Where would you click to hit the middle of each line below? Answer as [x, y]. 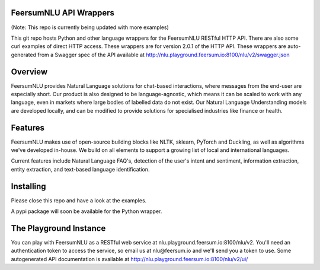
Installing [29, 186]
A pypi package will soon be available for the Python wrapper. [87, 211]
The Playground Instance [58, 228]
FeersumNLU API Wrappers [63, 13]
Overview [29, 72]
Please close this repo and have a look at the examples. [79, 200]
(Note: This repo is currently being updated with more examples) [90, 27]
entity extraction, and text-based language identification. [80, 169]
